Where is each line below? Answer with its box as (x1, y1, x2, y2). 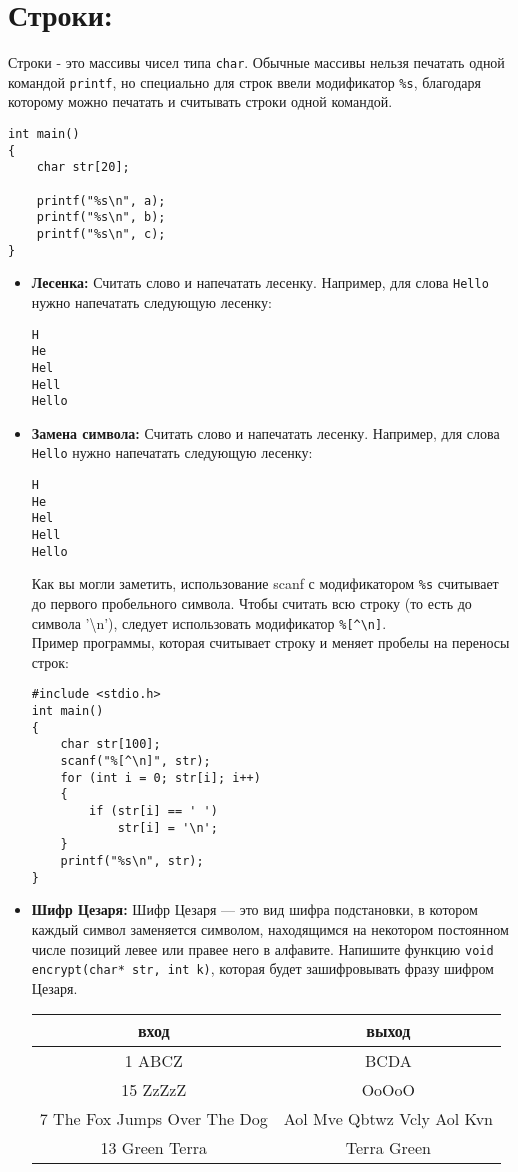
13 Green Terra (100, 1136, 207, 1160)
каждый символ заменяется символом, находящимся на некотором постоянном (31, 918, 509, 939)
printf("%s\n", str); (60, 854, 204, 868)
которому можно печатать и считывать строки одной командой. (8, 91, 393, 112)
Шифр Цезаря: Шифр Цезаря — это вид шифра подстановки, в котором (31, 899, 478, 920)
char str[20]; (36, 160, 130, 175)
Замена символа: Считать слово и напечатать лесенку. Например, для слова (31, 422, 500, 443)
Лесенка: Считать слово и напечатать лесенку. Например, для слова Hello (31, 272, 489, 293)
